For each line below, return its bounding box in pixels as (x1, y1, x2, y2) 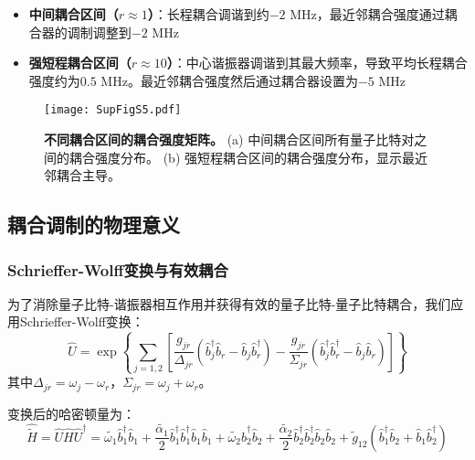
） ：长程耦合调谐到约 (147, 5, 269, 23)
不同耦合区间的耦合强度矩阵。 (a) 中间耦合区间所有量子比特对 (44, 130, 415, 149)
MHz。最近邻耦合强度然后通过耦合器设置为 (100, 70, 358, 90)
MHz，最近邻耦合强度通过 (290, 5, 445, 23)
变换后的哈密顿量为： (7, 403, 135, 423)
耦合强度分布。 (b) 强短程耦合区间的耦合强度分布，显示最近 (69, 147, 427, 166)
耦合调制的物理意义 (7, 210, 180, 239)
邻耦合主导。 (44, 166, 121, 185)
